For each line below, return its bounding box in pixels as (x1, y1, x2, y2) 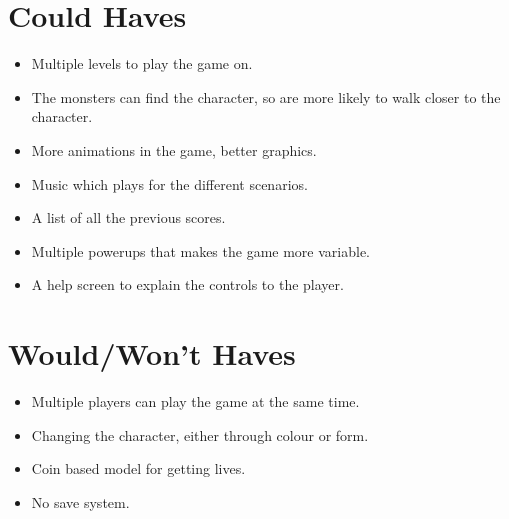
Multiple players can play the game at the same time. (31, 391, 360, 411)
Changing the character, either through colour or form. (31, 424, 369, 445)
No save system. (31, 491, 130, 512)
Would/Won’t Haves (8, 333, 296, 374)
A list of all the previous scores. (31, 207, 226, 228)
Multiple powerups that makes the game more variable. (31, 240, 370, 261)
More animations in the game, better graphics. (31, 139, 317, 160)
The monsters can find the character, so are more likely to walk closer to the (31, 86, 501, 107)
